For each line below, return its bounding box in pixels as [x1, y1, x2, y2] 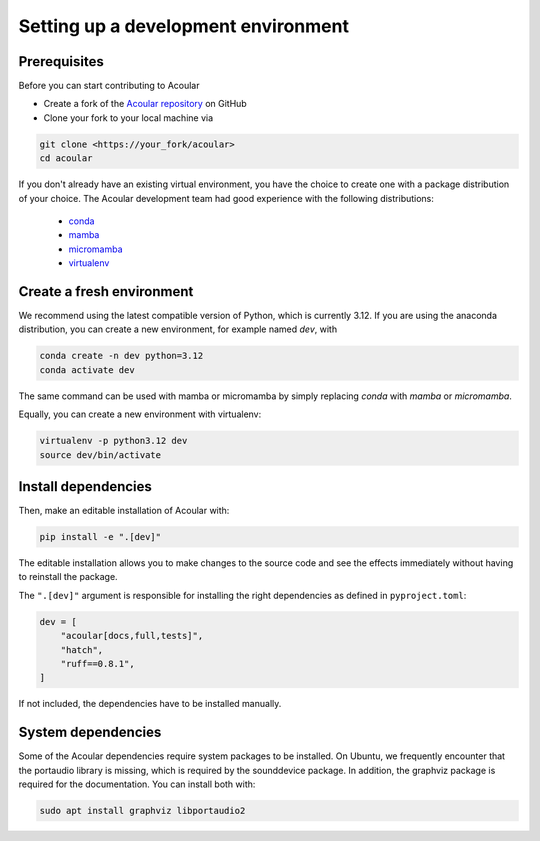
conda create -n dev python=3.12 [39, 350, 204, 362]
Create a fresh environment [18, 283, 194, 300]
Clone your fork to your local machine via [43, 111, 214, 124]
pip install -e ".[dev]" [39, 531, 162, 543]
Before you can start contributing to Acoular [18, 80, 200, 92]
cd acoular [39, 153, 93, 164]
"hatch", [60, 644, 104, 655]
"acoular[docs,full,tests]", [60, 630, 204, 642]
